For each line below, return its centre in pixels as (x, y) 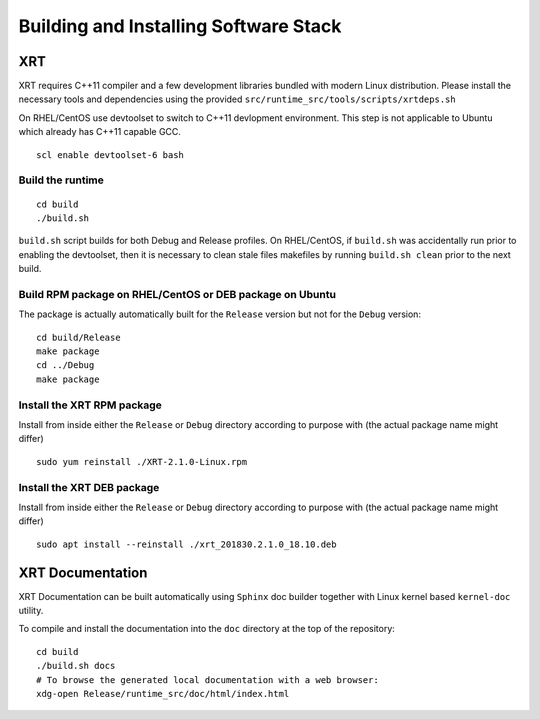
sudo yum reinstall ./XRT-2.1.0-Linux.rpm (142, 461)
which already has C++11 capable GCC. (100, 132)
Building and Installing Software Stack (180, 26)
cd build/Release (78, 337)
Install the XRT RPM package (90, 405)
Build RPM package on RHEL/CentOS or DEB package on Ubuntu (177, 294)
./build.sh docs (76, 666)
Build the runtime (61, 180)
